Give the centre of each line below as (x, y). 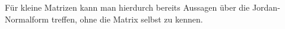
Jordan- (266, 7)
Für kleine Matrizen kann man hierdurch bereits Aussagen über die (127, 7)
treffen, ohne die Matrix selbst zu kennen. (127, 19)
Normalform (27, 19)
